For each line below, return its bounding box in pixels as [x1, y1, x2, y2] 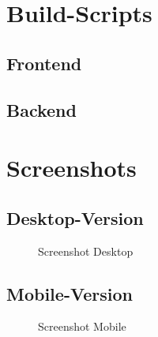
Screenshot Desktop [38, 242, 134, 259]
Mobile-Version [6, 281, 133, 305]
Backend [6, 97, 77, 122]
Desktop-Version [6, 205, 144, 230]
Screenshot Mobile [38, 318, 126, 335]
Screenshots [6, 152, 137, 184]
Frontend [6, 51, 82, 75]
